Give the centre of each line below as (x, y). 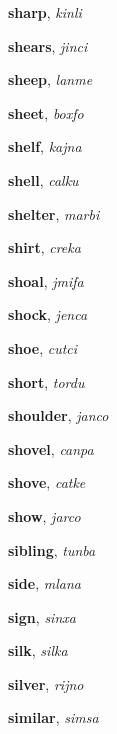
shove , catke (47, 482)
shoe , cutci (43, 347)
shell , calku (43, 179)
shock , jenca (48, 314)
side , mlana (44, 583)
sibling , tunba (52, 549)
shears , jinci (48, 45)
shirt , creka (44, 247)
